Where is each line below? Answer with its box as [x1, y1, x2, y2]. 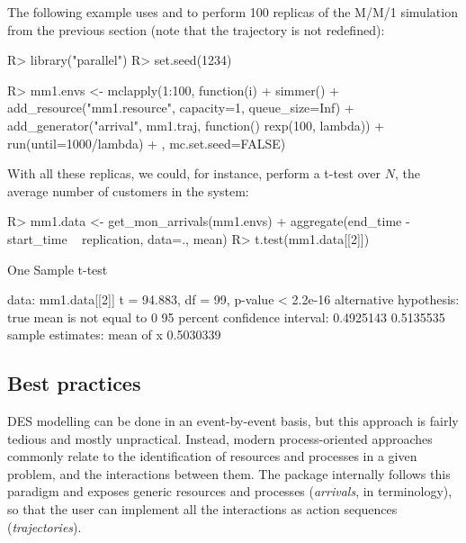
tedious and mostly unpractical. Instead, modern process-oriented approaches [7, 429, 433, 448]
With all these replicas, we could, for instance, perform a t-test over [7, 164, 381, 183]
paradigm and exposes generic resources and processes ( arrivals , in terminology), [7, 482, 453, 501]
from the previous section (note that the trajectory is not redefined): [7, 20, 385, 39]
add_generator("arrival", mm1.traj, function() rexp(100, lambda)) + [7, 115, 385, 134]
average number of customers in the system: [7, 181, 249, 200]
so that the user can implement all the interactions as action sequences [7, 500, 398, 519]
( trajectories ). [7, 517, 82, 536]
